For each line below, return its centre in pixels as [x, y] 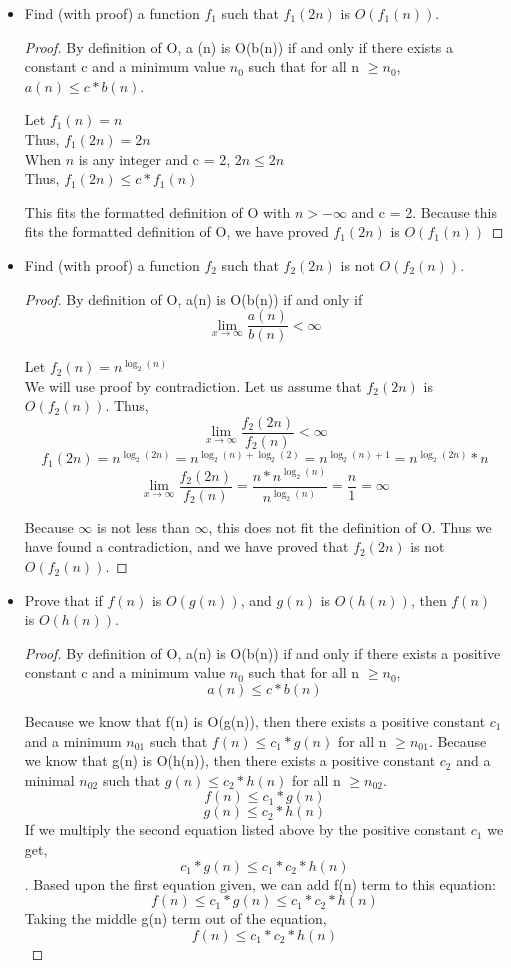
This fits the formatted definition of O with [157, 211]
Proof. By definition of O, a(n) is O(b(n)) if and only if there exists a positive [262, 652]
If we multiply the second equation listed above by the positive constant [245, 829]
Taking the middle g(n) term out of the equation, [175, 918]
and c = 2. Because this [424, 211]
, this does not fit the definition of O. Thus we [350, 526]
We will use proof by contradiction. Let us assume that [193, 385]
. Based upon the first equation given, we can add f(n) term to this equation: [260, 883]
